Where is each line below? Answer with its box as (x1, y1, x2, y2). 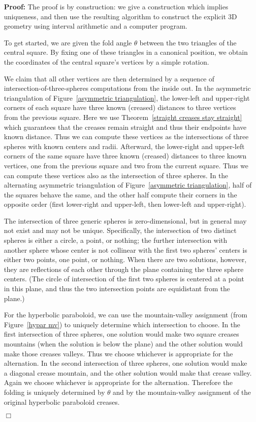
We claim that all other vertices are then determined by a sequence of (4, 73, 215, 83)
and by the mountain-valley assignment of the (113, 386, 251, 397)
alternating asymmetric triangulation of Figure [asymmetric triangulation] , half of (4, 180, 252, 190)
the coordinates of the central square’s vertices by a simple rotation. (4, 56, 209, 67)
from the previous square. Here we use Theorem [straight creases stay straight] (4, 112, 242, 122)
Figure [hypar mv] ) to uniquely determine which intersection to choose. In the (4, 319, 240, 329)
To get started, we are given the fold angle (4, 37, 132, 47)
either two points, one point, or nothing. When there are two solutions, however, (4, 254, 247, 265)
